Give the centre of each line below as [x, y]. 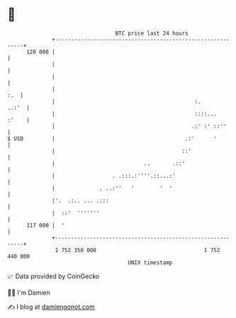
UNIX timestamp [150, 262]
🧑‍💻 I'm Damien [29, 293]
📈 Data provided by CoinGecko [54, 276]
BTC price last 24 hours [152, 33]
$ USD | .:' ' [112, 138]
